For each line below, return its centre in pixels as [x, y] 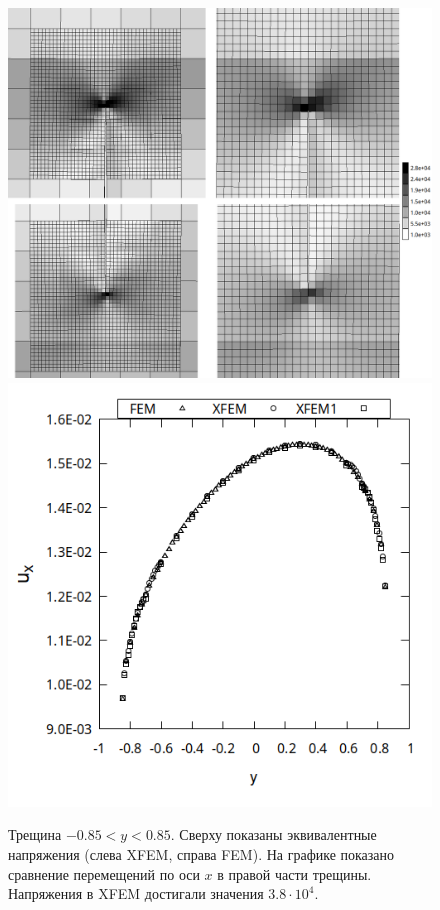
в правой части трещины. [294, 873]
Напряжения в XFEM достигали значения [136, 893]
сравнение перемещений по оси [104, 873]
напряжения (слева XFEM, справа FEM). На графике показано [201, 853]
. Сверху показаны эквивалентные [273, 834]
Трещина [35, 834]
